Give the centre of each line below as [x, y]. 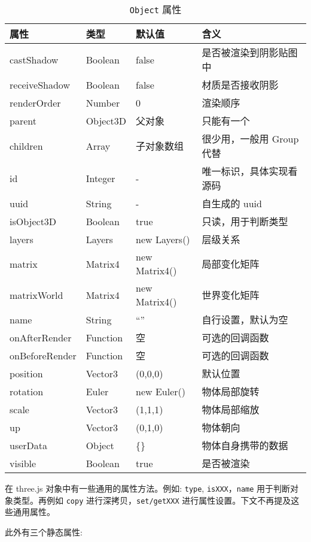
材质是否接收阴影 [240, 85]
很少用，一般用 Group [250, 139]
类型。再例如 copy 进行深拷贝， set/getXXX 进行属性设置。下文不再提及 [152, 500]
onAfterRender [41, 337]
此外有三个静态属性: [44, 532]
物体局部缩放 [231, 409]
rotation [27, 391]
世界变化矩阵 [231, 295]
